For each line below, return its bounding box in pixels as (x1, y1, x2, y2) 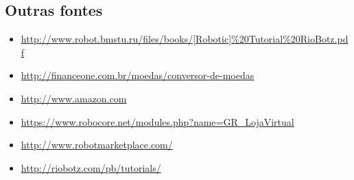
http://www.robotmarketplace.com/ (21, 137, 173, 152)
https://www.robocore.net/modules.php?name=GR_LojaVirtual (21, 114, 294, 128)
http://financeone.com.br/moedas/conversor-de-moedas (21, 68, 255, 82)
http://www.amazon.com (21, 91, 127, 105)
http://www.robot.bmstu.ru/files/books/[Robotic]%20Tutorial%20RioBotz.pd (21, 32, 349, 46)
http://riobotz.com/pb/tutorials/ (21, 160, 161, 175)
